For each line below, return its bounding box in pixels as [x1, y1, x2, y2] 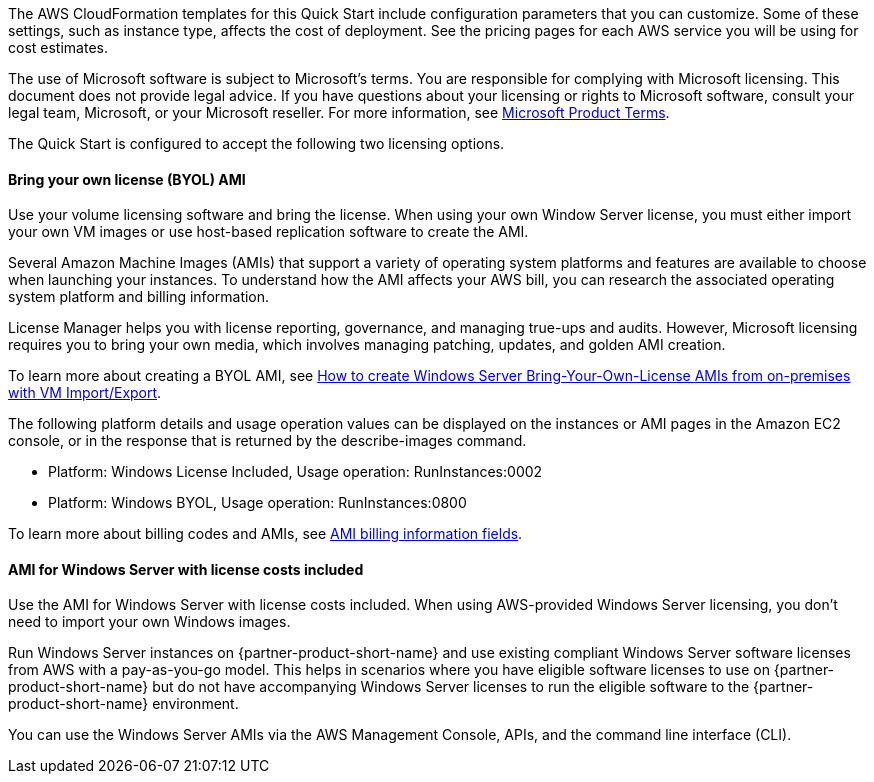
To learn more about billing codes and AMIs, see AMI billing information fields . [8, 525, 523, 543]
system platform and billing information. [8, 288, 270, 306]
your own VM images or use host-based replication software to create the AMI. [8, 223, 529, 241]
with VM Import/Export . [8, 384, 162, 402]
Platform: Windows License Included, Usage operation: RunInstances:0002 [48, 463, 543, 481]
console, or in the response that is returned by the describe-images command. [8, 432, 527, 450]
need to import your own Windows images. [8, 613, 291, 631]
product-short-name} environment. [8, 695, 239, 713]
